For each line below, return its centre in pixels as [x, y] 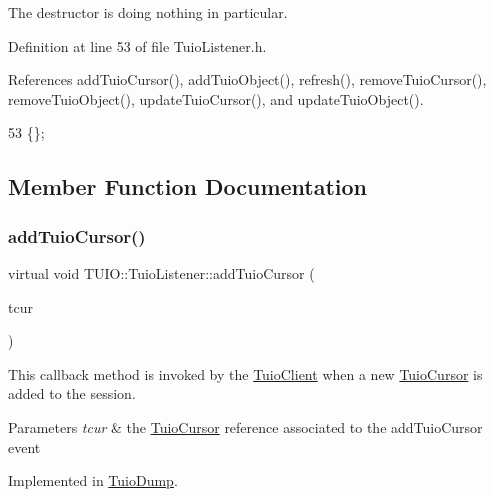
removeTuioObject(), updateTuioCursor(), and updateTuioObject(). [216, 98]
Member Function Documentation [188, 186]
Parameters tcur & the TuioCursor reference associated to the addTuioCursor [245, 426]
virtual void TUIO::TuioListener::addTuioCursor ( [161, 272]
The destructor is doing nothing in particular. [148, 12]
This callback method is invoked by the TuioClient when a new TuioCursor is [245, 373]
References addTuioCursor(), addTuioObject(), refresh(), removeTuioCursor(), [247, 79]
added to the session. [72, 393]
